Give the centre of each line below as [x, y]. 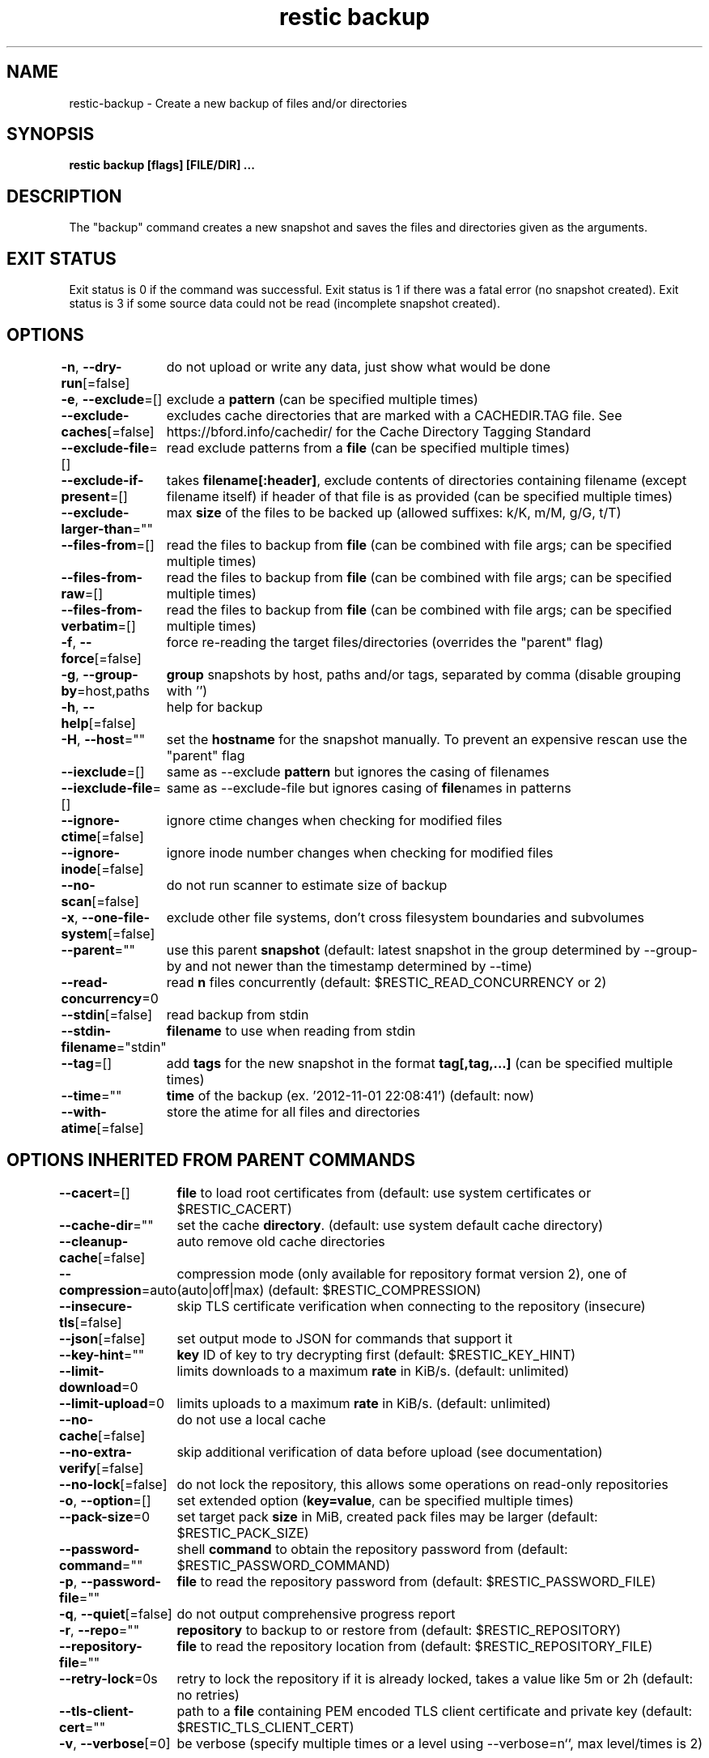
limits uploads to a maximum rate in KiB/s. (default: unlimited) [364, 1403]
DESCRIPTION [64, 196]
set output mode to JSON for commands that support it [344, 1338]
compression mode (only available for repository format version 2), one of [402, 1273]
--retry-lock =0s [108, 1678]
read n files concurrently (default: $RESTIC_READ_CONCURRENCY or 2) [386, 982]
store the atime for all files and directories [293, 1111]
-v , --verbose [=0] [115, 1743]
